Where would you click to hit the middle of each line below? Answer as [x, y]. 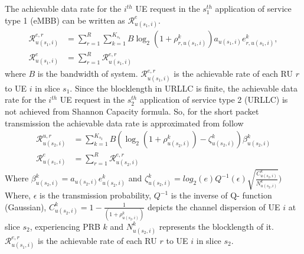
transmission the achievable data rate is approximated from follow [124, 123]
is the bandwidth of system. [88, 74]
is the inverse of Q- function [221, 195]
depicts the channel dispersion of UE [214, 206]
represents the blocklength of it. [216, 226]
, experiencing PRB [65, 226]
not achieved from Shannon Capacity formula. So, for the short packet [132, 111]
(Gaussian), [26, 206]
